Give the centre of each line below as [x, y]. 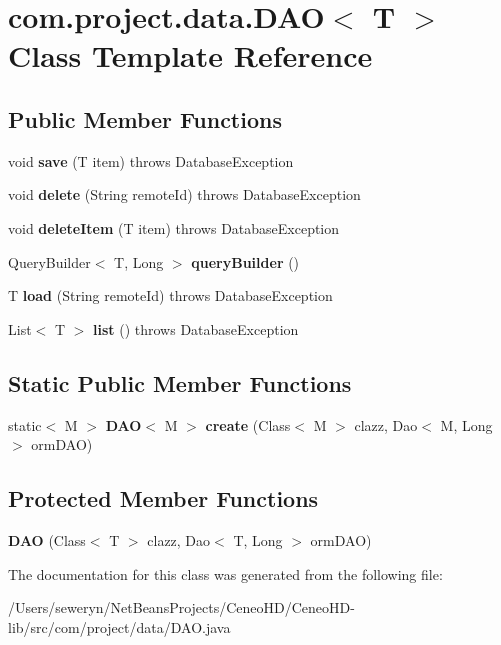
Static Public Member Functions [180, 382]
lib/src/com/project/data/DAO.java [119, 626]
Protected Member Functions [163, 498]
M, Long [466, 424]
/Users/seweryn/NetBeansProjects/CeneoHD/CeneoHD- [181, 607]
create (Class [248, 424]
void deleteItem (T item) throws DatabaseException [174, 227]
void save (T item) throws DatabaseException [151, 160]
